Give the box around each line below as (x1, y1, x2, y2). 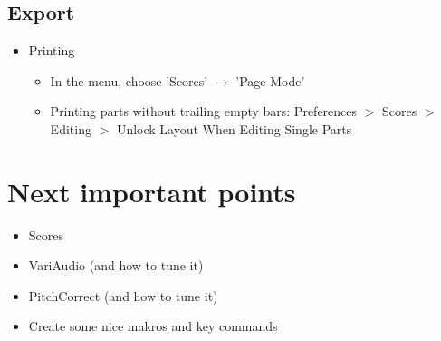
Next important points (7, 172, 296, 209)
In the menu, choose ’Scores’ (50, 71, 208, 90)
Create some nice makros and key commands (28, 317, 278, 336)
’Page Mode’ (235, 71, 305, 90)
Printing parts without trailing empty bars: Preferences (50, 102, 358, 121)
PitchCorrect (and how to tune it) (28, 286, 218, 305)
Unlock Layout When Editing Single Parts (116, 119, 352, 138)
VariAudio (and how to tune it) (28, 256, 204, 275)
